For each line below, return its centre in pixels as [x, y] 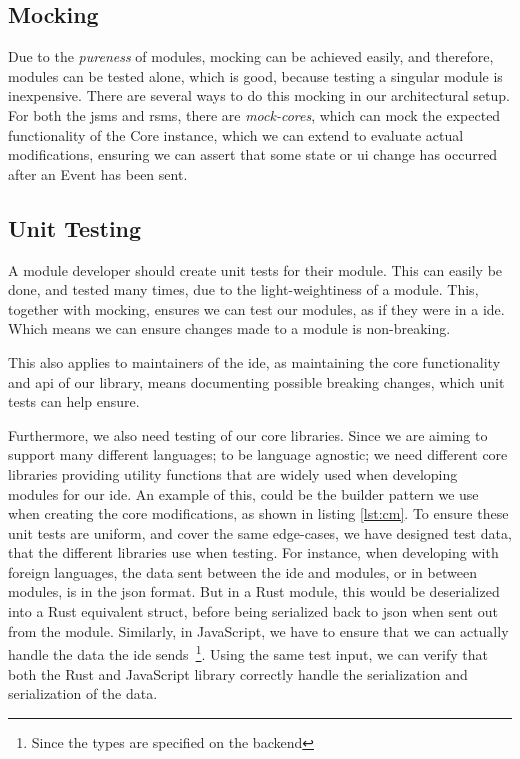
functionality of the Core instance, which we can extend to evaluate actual [236, 134]
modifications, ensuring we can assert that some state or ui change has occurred [253, 154]
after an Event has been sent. [98, 173]
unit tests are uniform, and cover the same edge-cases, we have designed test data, [260, 532]
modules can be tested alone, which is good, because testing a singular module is [255, 75]
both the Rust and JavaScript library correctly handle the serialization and [238, 673]
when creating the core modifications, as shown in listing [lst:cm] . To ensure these [258, 513]
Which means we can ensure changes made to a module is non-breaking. [229, 328]
